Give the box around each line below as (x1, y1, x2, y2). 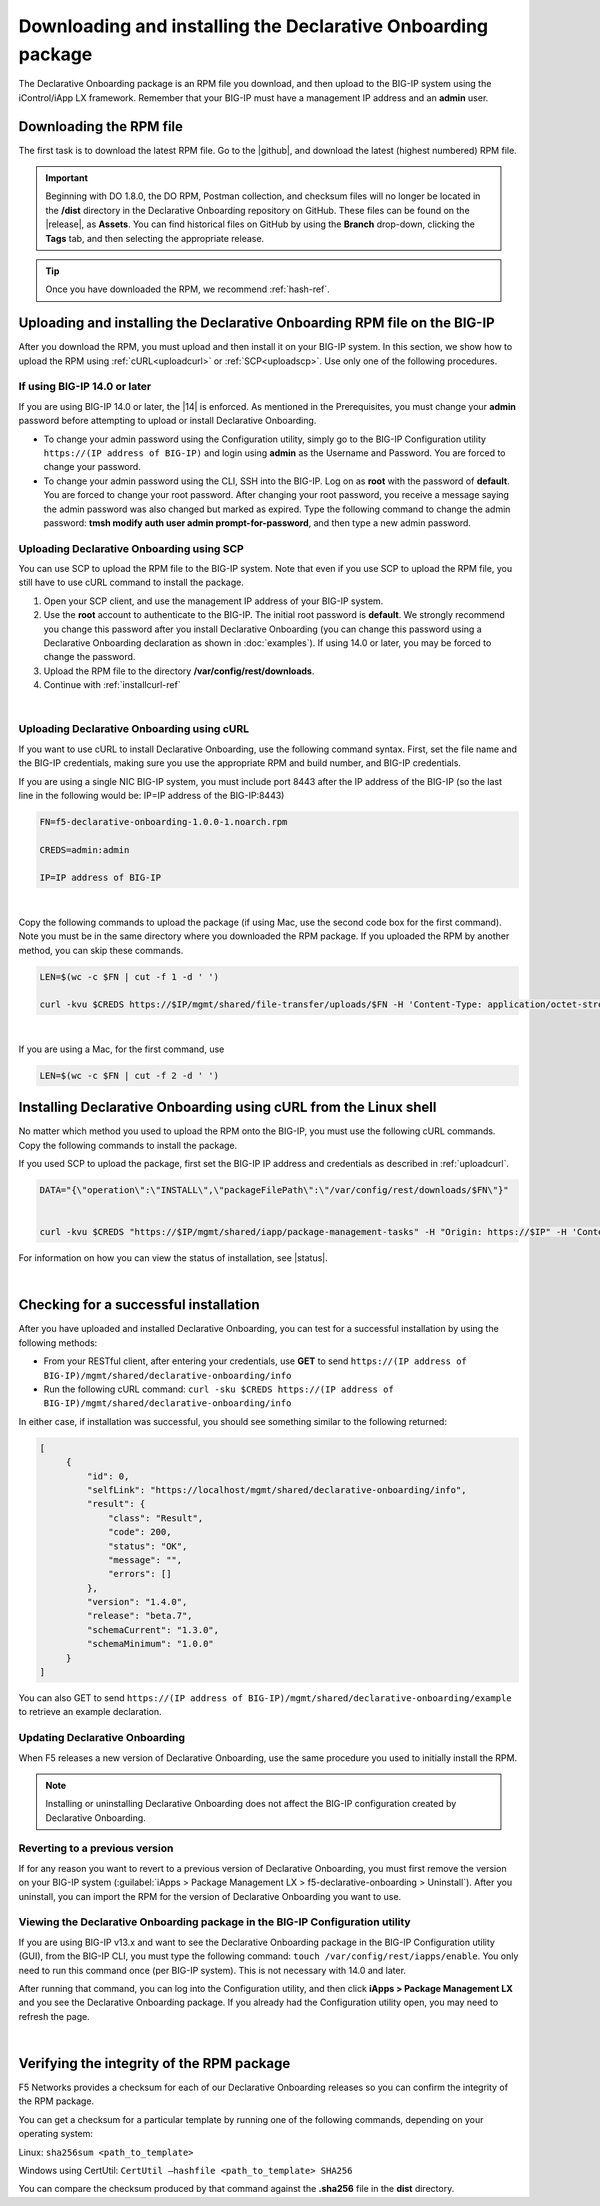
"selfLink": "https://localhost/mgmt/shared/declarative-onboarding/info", (86, 1484, 467, 1495)
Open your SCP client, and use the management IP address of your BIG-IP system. (43, 595, 384, 607)
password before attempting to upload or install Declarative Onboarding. (18, 415, 317, 427)
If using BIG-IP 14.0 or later (18, 380, 152, 394)
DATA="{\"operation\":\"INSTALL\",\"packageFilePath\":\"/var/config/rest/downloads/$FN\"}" (39, 1185, 509, 1195)
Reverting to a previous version (18, 1841, 174, 1855)
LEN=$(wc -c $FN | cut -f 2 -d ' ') (39, 1070, 220, 1081)
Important (45, 172, 89, 184)
